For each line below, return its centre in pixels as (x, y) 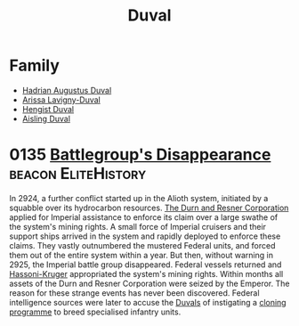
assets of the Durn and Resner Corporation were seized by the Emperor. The (149, 283)
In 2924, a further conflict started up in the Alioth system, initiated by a (139, 198)
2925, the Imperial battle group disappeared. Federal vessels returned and (145, 265)
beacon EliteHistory (78, 174)
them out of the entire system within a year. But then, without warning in (141, 255)
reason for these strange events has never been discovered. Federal (134, 293)
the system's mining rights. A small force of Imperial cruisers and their (138, 226)
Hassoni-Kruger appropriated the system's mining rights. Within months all (146, 273)
